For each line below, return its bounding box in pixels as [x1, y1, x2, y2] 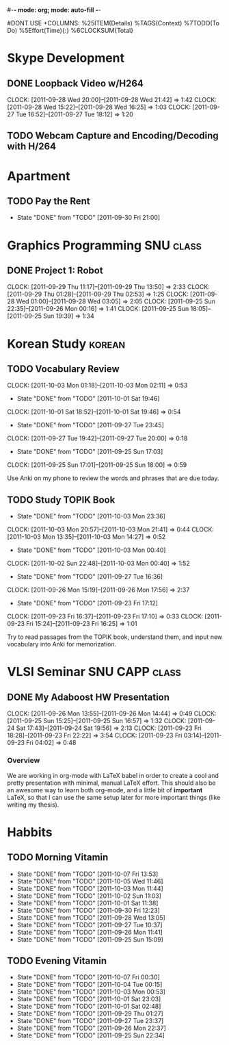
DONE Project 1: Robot [7, 264, 104, 276]
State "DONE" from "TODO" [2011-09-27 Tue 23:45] [16, 421, 164, 429]
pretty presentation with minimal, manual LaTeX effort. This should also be [7, 779, 217, 787]
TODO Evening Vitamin [7, 955, 107, 966]
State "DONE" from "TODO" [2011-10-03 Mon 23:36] [16, 512, 166, 520]
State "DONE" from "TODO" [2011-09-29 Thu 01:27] [16, 1009, 164, 1018]
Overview [7, 756, 40, 766]
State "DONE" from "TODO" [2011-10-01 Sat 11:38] [16, 898, 159, 907]
